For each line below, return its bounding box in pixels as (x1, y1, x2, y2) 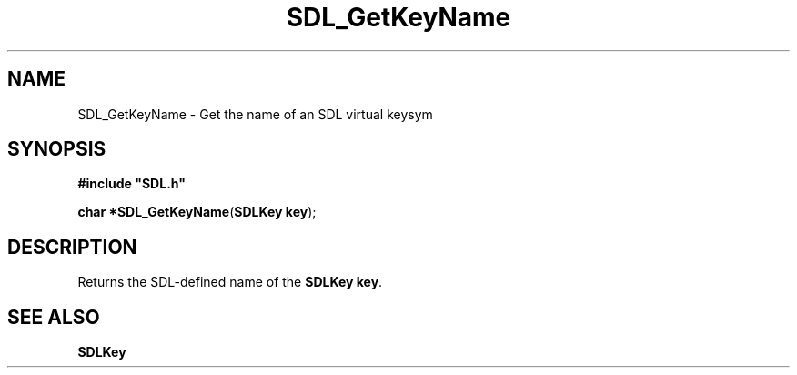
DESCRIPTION (7, 235, 137, 258)
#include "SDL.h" (77, 176, 186, 192)
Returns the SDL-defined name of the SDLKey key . (77, 274, 383, 290)
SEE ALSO (7, 305, 100, 329)
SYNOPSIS (7, 137, 106, 161)
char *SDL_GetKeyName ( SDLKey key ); (77, 204, 317, 220)
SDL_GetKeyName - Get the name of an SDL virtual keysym (77, 106, 433, 122)
